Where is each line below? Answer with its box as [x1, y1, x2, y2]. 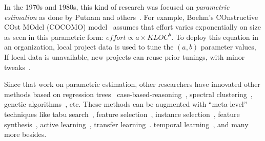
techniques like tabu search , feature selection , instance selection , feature [4, 108, 240, 119]
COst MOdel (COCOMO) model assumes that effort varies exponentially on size [4, 21, 261, 32]
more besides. [4, 129, 47, 139]
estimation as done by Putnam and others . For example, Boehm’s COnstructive [4, 11, 258, 22]
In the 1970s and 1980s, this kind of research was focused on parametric [4, 2, 230, 12]
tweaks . [4, 61, 31, 72]
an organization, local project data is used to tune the [4, 41, 174, 52]
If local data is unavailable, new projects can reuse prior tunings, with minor [4, 51, 245, 62]
